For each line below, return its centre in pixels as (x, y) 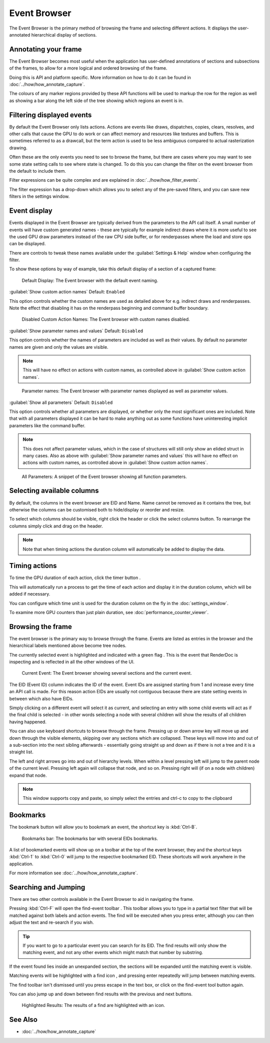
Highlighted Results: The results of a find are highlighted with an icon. (93, 1005)
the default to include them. (38, 171)
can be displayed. (27, 244)
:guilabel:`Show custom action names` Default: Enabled (67, 292)
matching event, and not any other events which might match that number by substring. (113, 952)
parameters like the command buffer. (47, 425)
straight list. (21, 752)
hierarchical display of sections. (64, 35)
